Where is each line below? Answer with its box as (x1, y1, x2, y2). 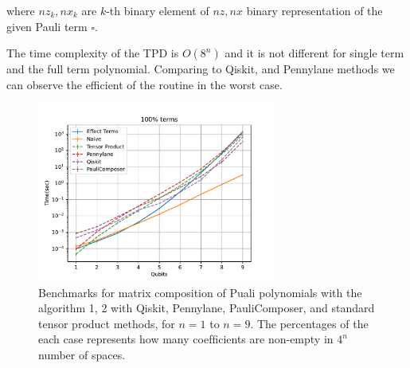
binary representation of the (246, 2, 383, 18)
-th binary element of (106, 2, 209, 18)
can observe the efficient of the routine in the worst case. (6, 76, 283, 92)
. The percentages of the (250, 315, 369, 331)
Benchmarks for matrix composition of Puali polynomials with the (38, 284, 362, 300)
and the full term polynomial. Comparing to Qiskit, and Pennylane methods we (6, 61, 395, 77)
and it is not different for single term (225, 45, 404, 61)
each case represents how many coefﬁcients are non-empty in (38, 331, 334, 347)
